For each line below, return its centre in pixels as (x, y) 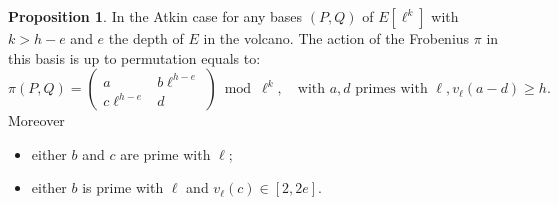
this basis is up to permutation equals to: (134, 57)
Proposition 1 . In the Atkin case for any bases (155, 16)
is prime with (123, 187)
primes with (391, 89)
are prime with (165, 153)
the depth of (146, 38)
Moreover (36, 120)
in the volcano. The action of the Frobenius (336, 38)
